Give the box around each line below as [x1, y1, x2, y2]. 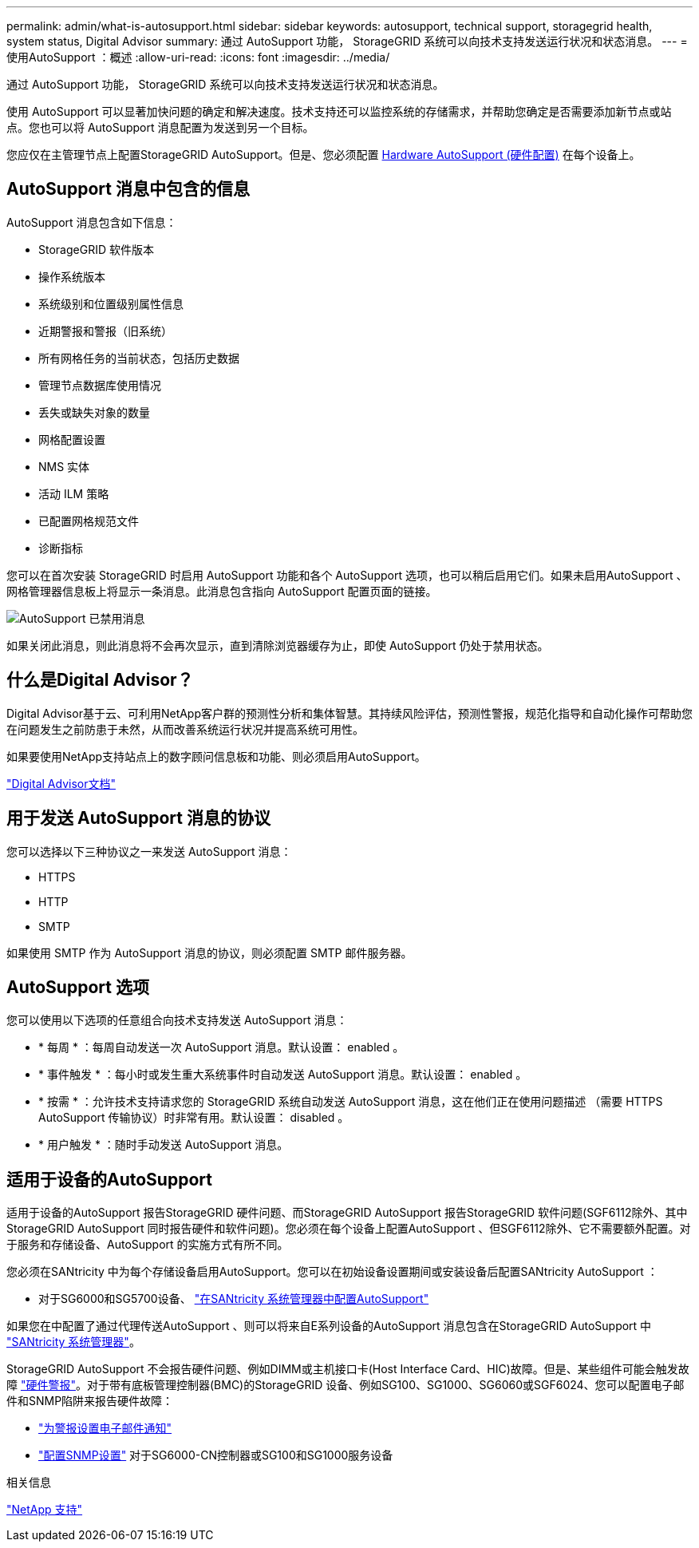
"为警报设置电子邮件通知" [38, 1421, 172, 1435]
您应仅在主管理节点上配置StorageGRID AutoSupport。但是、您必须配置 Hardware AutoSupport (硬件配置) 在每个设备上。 [6, 148, 641, 161]
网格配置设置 [38, 432, 105, 446]
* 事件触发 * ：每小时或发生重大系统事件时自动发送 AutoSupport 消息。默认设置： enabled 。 [38, 1067, 527, 1082]
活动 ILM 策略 [38, 486, 109, 501]
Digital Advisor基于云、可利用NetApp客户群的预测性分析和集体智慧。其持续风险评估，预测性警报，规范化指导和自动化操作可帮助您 [6, 706, 693, 720]
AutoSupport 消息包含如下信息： [6, 215, 177, 229]
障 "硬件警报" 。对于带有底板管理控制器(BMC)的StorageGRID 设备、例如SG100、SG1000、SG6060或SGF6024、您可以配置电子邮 [6, 1378, 685, 1392]
